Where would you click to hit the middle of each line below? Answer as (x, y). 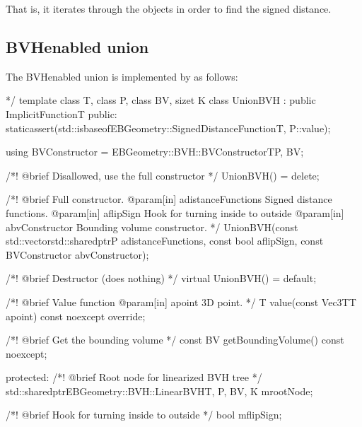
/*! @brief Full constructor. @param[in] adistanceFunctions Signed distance (169, 199)
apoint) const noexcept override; (76, 316)
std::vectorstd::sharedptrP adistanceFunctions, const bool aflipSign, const (165, 241)
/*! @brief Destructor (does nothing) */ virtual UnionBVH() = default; (161, 278)
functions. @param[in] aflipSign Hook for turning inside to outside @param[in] (175, 212)
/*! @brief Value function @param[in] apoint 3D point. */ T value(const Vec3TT (181, 302)
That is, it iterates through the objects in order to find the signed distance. (169, 8)
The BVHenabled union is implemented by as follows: (122, 76)
